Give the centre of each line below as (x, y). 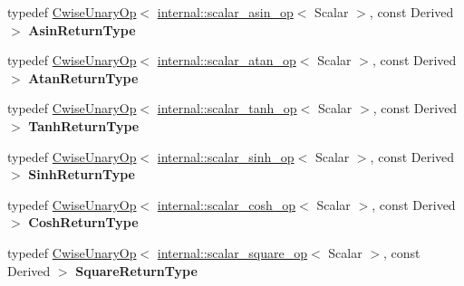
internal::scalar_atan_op (227, 60)
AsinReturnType (82, 29)
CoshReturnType (83, 222)
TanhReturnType (84, 125)
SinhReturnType (82, 174)
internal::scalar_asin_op (225, 12)
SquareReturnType (136, 270)
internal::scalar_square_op (232, 252)
